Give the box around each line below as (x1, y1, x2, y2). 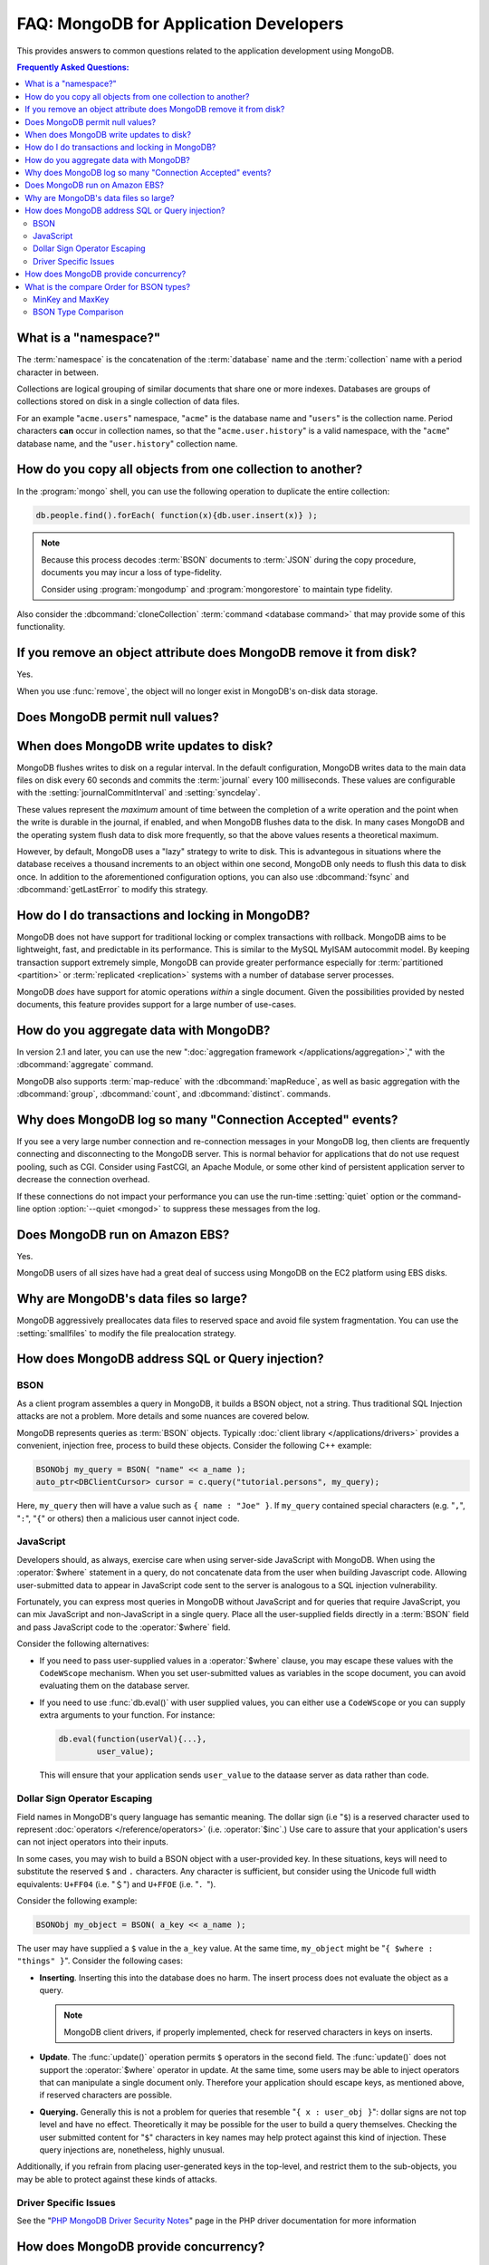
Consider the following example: (16, 1894, 138, 1906)
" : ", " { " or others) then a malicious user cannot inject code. (16, 1513, 240, 1524)
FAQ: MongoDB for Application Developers (16, 14, 344, 34)
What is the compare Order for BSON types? (24, 281, 190, 292)
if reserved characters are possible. (39, 2089, 172, 2101)
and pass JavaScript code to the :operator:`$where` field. (16, 1622, 231, 1633)
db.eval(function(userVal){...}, (58, 1734, 207, 1744)
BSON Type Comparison (33, 306, 124, 317)
